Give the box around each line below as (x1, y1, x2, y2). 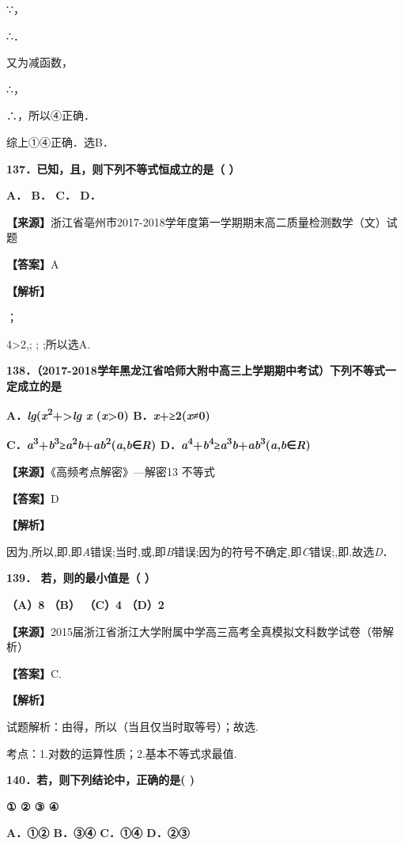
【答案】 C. (6, 664, 62, 681)
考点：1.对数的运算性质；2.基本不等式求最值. (6, 744, 237, 761)
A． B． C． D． (6, 187, 101, 204)
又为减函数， (6, 54, 73, 70)
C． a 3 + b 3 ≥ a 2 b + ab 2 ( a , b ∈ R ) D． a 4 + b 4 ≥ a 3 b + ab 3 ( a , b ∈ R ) (6, 434, 311, 453)
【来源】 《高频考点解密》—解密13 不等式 (6, 463, 215, 479)
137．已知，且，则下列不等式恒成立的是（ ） (6, 160, 240, 177)
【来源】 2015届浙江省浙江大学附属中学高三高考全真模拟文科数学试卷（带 (6, 622, 383, 639)
